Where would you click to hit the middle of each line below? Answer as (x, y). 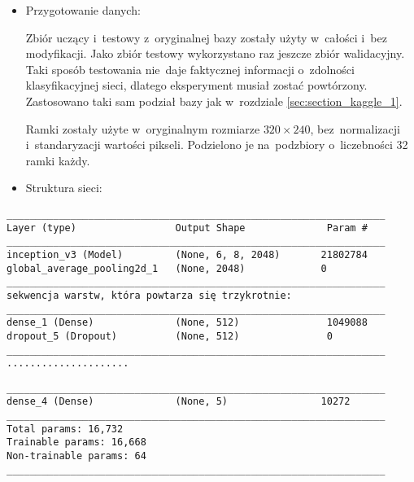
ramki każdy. (58, 160)
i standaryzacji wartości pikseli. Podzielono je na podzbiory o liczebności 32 (217, 145)
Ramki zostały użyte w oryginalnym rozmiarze (143, 128)
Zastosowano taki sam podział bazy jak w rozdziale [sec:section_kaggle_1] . (214, 101)
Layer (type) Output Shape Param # (187, 228)
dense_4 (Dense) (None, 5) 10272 (179, 402)
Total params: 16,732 (65, 429)
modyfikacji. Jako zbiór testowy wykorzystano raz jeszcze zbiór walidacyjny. (215, 53)
